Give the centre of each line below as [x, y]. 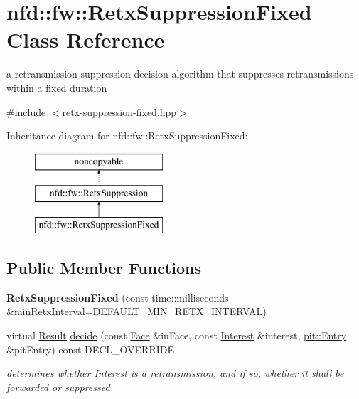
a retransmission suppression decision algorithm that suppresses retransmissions [180, 74]
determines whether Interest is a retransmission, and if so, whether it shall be [175, 373]
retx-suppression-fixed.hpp [119, 111]
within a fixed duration [57, 87]
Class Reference [86, 39]
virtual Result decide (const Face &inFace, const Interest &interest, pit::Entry [177, 335]
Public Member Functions [104, 268]
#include [26, 111]
